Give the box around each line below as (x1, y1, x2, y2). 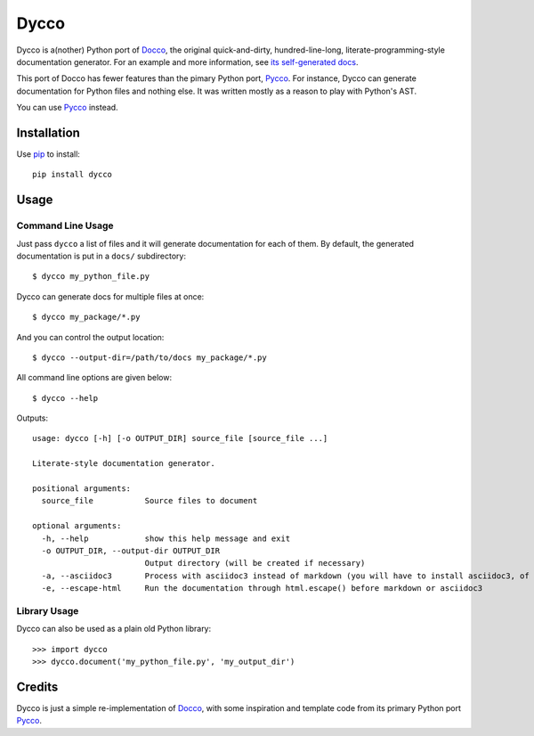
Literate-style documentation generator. (32, 459, 215, 469)
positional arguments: (32, 484, 132, 494)
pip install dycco (32, 169, 113, 180)
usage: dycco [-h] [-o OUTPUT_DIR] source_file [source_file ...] (32, 433, 328, 444)
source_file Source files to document (41, 495, 258, 506)
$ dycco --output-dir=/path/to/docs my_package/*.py (32, 352, 267, 363)
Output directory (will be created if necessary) (144, 558, 366, 568)
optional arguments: (32, 521, 122, 531)
